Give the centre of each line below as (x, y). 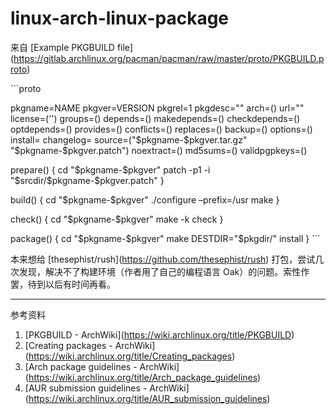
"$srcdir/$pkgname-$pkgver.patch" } (87, 180)
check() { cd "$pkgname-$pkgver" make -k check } (117, 219)
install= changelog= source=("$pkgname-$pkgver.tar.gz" (129, 139)
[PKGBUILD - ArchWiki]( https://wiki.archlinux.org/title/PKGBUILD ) (159, 334)
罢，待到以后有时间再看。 (63, 284)
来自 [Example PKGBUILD (62, 47)
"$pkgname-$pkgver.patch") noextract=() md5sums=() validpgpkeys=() (159, 150)
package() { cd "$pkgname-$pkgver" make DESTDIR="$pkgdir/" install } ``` (165, 238)
